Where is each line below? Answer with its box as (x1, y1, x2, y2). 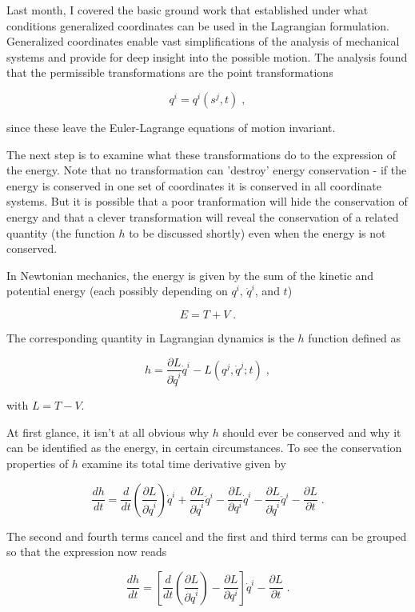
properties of (6, 454, 69, 471)
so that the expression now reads (6, 543, 167, 560)
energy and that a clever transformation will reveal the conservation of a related (6, 208, 399, 225)
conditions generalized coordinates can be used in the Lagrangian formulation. (6, 17, 389, 34)
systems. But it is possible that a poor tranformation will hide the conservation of (6, 193, 408, 210)
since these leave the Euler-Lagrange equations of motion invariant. (6, 118, 336, 135)
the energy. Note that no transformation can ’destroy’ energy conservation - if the (6, 162, 407, 178)
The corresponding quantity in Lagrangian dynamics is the (6, 329, 294, 346)
